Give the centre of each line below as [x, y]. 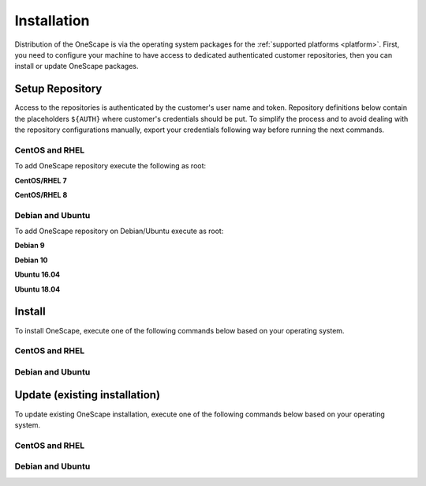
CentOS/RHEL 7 [41, 180]
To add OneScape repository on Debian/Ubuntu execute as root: [119, 231]
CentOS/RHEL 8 [41, 194]
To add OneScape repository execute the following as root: [110, 166]
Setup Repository [58, 89]
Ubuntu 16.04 [37, 275]
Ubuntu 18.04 [37, 289]
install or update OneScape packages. [77, 66]
